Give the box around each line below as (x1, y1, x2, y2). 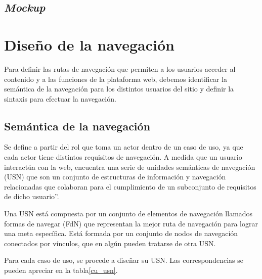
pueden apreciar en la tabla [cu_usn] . (4, 265, 118, 275)
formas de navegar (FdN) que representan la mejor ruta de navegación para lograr (4, 218, 258, 228)
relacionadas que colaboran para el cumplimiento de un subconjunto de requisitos (4, 181, 256, 192)
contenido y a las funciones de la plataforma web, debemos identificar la (4, 73, 227, 84)
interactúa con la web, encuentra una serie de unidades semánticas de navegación (4, 161, 255, 172)
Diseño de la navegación (4, 34, 174, 55)
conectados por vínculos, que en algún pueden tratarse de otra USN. (4, 238, 216, 248)
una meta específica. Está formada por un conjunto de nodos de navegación (4, 228, 238, 239)
